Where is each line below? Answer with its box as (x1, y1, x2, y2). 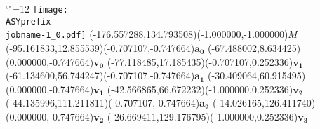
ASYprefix (6, 16, 51, 27)
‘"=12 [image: (6, 1, 68, 15)
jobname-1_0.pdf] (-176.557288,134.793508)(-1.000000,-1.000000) (6, 27, 288, 41)
